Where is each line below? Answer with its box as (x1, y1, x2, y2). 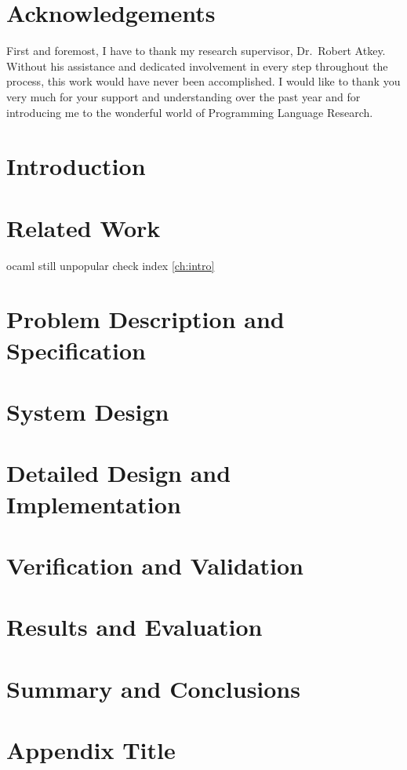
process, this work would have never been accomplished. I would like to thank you (6, 73, 401, 89)
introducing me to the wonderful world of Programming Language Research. (6, 104, 373, 120)
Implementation (6, 487, 181, 520)
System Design (6, 395, 169, 427)
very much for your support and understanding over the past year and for (6, 88, 361, 104)
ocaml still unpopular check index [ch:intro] (6, 257, 215, 273)
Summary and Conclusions (6, 672, 300, 704)
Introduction (6, 150, 146, 182)
